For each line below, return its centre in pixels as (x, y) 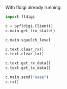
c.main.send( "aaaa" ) (27, 77)
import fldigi (20, 17)
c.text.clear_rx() (25, 49)
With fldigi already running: (33, 7)
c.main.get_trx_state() (30, 31)
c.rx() (12, 82)
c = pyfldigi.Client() (29, 26)
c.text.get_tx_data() (28, 68)
